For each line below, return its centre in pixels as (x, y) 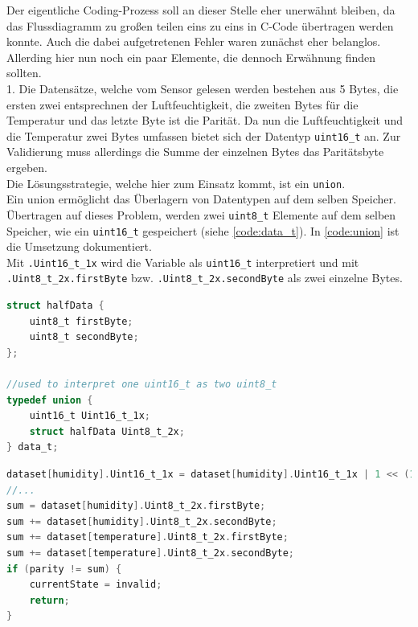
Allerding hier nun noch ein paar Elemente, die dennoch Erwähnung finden (191, 57)
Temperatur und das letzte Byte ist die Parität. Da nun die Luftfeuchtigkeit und (205, 120)
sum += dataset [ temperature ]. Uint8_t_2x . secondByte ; (151, 553)
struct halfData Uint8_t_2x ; (107, 431)
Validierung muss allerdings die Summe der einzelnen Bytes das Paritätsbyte (195, 152)
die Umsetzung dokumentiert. (79, 246)
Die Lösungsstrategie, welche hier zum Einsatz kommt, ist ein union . (176, 183)
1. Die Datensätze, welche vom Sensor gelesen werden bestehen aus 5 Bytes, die (203, 88)
